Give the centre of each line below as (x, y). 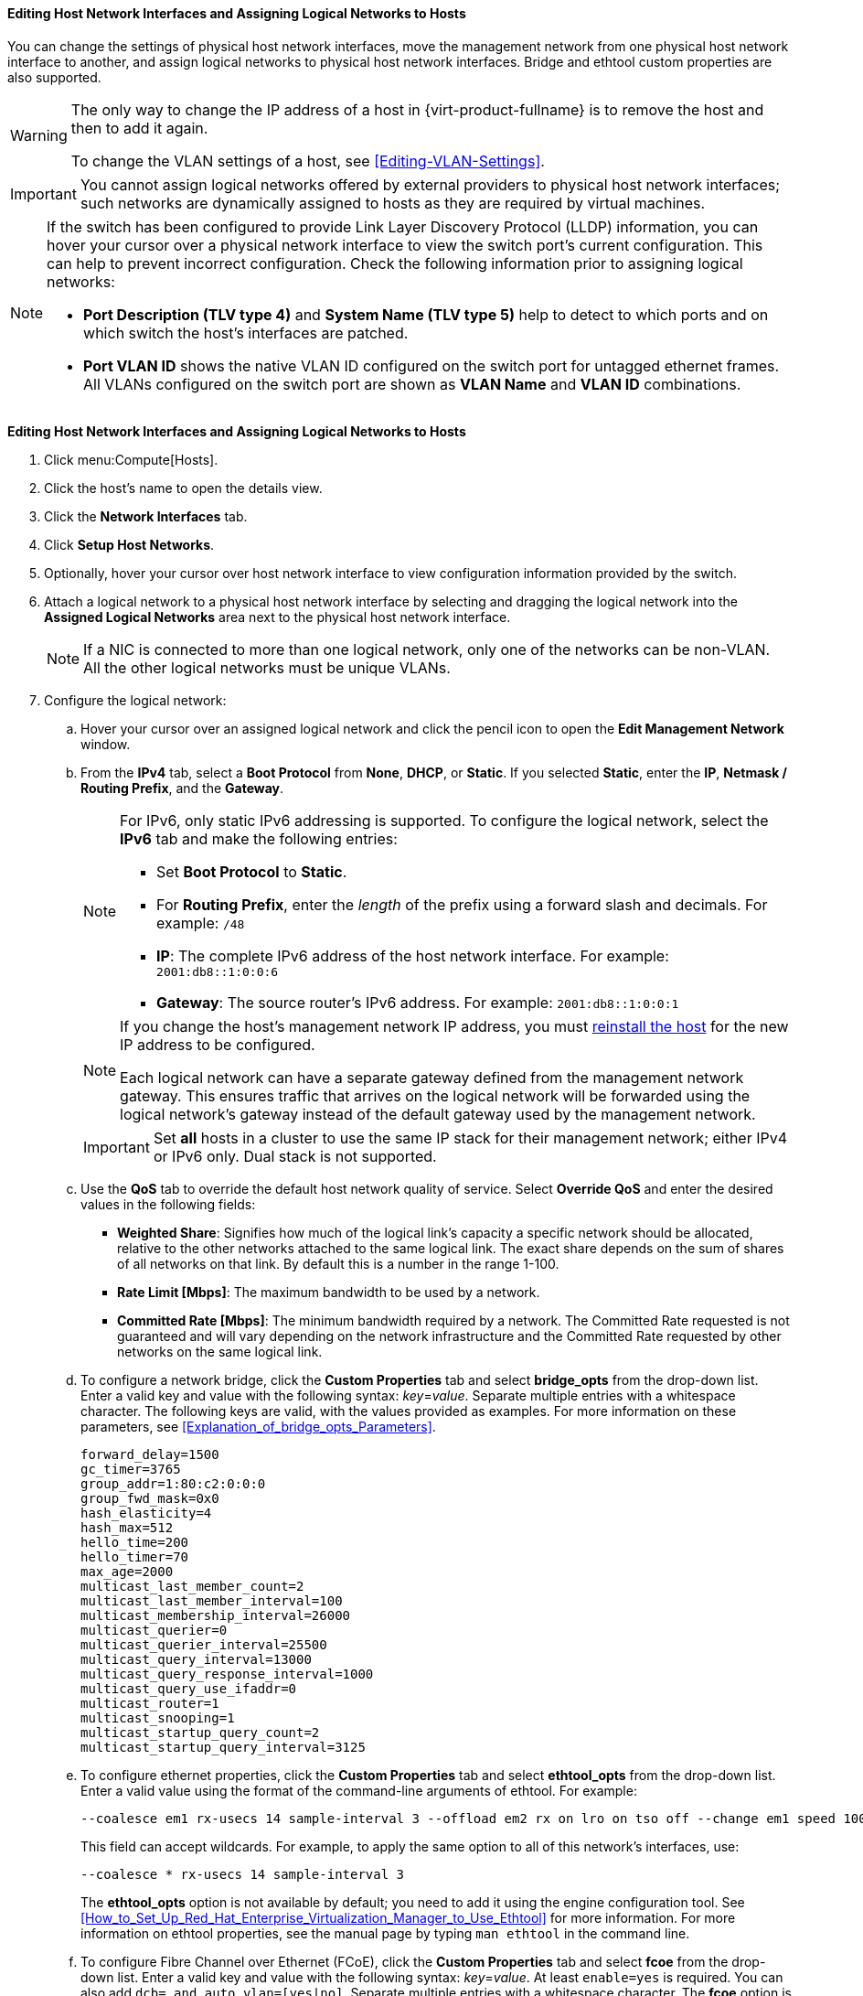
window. (106, 744)
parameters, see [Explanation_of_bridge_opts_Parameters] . (258, 1426)
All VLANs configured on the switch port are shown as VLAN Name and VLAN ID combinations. (412, 384)
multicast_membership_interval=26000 (216, 1615)
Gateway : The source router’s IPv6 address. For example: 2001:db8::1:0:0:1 (418, 1002)
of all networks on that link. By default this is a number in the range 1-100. (338, 1263)
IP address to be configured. (218, 1044)
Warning (39, 135)
